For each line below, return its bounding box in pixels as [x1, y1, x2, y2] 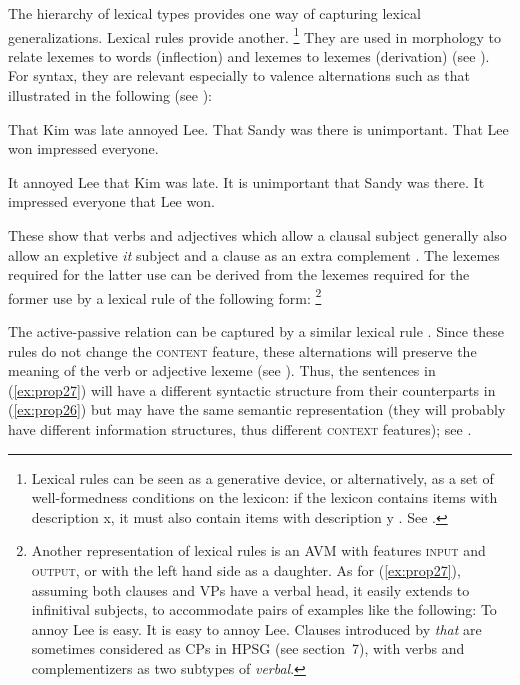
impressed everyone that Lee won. [8, 191, 215, 212]
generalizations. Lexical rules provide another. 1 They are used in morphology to [8, 23, 502, 47]
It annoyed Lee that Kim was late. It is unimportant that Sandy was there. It [8, 171, 485, 192]
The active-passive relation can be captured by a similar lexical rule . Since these [8, 321, 504, 342]
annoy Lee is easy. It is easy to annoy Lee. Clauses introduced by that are [31, 618, 482, 639]
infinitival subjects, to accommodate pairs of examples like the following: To [31, 599, 497, 620]
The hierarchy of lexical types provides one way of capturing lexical [8, 3, 421, 23]
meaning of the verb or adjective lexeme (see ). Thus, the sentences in [8, 360, 436, 381]
